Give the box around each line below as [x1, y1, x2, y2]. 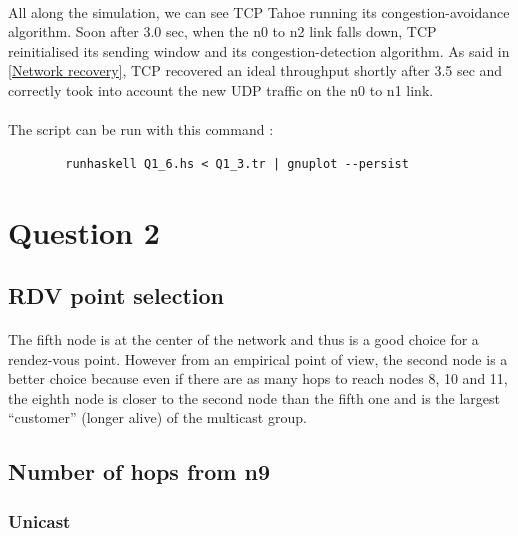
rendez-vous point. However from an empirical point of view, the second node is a [8, 348, 508, 369]
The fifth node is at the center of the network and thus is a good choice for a [8, 329, 479, 350]
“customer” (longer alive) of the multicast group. [8, 407, 307, 428]
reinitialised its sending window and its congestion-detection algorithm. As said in [8, 40, 510, 61]
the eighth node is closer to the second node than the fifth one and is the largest [8, 387, 501, 408]
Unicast [8, 508, 71, 533]
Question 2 [8, 211, 160, 252]
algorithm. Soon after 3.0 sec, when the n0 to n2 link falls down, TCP [8, 21, 437, 42]
